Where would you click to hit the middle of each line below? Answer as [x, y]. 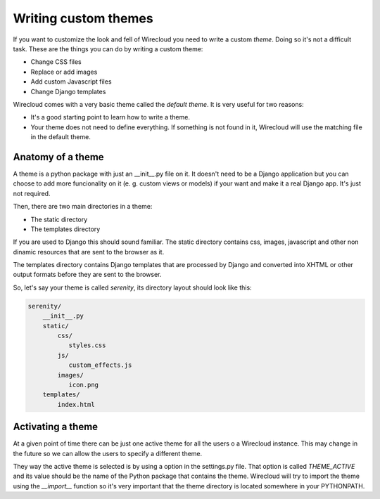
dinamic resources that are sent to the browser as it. [89, 252]
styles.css [87, 345]
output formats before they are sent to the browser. [87, 275]
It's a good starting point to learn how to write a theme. [110, 117]
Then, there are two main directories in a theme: [83, 207]
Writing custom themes [83, 18]
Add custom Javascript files [71, 82]
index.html [76, 404]
